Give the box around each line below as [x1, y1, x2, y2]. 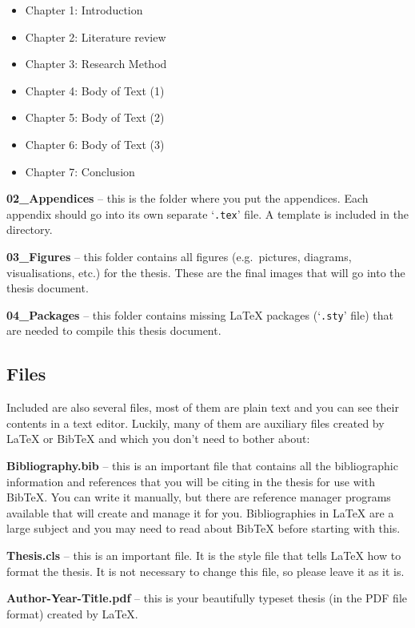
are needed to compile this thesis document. [6, 322, 221, 339]
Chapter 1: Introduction [25, 2, 143, 18]
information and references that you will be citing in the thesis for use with [6, 473, 375, 489]
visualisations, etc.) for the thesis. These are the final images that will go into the [6, 264, 405, 280]
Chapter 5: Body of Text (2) [25, 109, 165, 126]
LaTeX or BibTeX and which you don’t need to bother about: [6, 430, 310, 447]
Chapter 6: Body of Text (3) [25, 135, 165, 152]
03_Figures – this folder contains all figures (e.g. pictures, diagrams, [6, 248, 352, 264]
